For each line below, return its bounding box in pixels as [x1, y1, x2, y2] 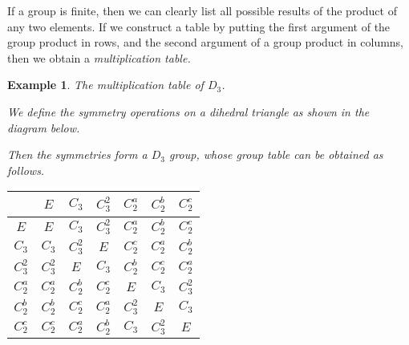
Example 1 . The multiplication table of [7, 76, 204, 93]
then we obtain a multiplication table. [7, 49, 191, 66]
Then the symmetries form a [7, 146, 148, 163]
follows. [7, 161, 45, 178]
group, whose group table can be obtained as [168, 146, 383, 163]
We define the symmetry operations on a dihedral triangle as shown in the [7, 103, 370, 120]
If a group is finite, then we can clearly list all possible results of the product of [7, 2, 397, 18]
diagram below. [7, 119, 80, 136]
